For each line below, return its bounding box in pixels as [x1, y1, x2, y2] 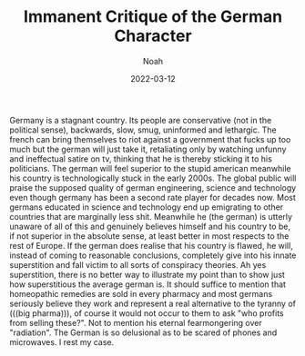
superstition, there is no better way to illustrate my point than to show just [9, 269, 285, 280]
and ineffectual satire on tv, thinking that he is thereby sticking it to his [9, 153, 273, 164]
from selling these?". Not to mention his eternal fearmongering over [9, 317, 262, 328]
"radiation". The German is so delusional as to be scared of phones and [9, 327, 278, 338]
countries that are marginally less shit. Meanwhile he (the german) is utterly [9, 211, 293, 222]
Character [113, 25, 193, 46]
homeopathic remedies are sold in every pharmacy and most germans [9, 288, 273, 299]
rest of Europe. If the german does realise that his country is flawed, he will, [9, 240, 293, 251]
